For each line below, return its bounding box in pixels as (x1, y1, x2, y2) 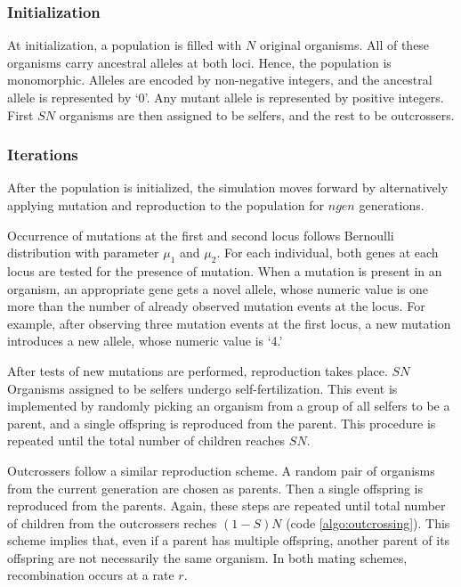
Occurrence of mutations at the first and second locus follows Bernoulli (7, 225, 394, 244)
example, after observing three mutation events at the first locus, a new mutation (7, 314, 451, 332)
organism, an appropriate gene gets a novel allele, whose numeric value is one (7, 279, 428, 298)
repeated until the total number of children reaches (7, 431, 286, 450)
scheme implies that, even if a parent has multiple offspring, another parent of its (7, 531, 450, 550)
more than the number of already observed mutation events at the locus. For (7, 297, 425, 315)
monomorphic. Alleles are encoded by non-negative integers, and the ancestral (7, 70, 433, 89)
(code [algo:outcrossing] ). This (286, 513, 450, 532)
